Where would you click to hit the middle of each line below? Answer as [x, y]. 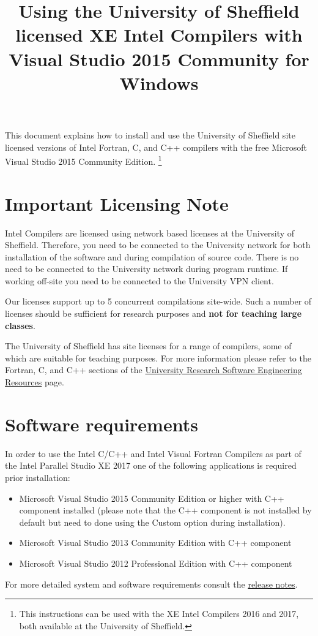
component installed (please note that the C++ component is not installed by [165, 510]
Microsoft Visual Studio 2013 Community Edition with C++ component [155, 543]
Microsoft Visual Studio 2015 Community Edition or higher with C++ [152, 498]
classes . [20, 325]
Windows [159, 82]
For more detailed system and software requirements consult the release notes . [151, 584]
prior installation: [38, 477]
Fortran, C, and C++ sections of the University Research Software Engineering [153, 370]
